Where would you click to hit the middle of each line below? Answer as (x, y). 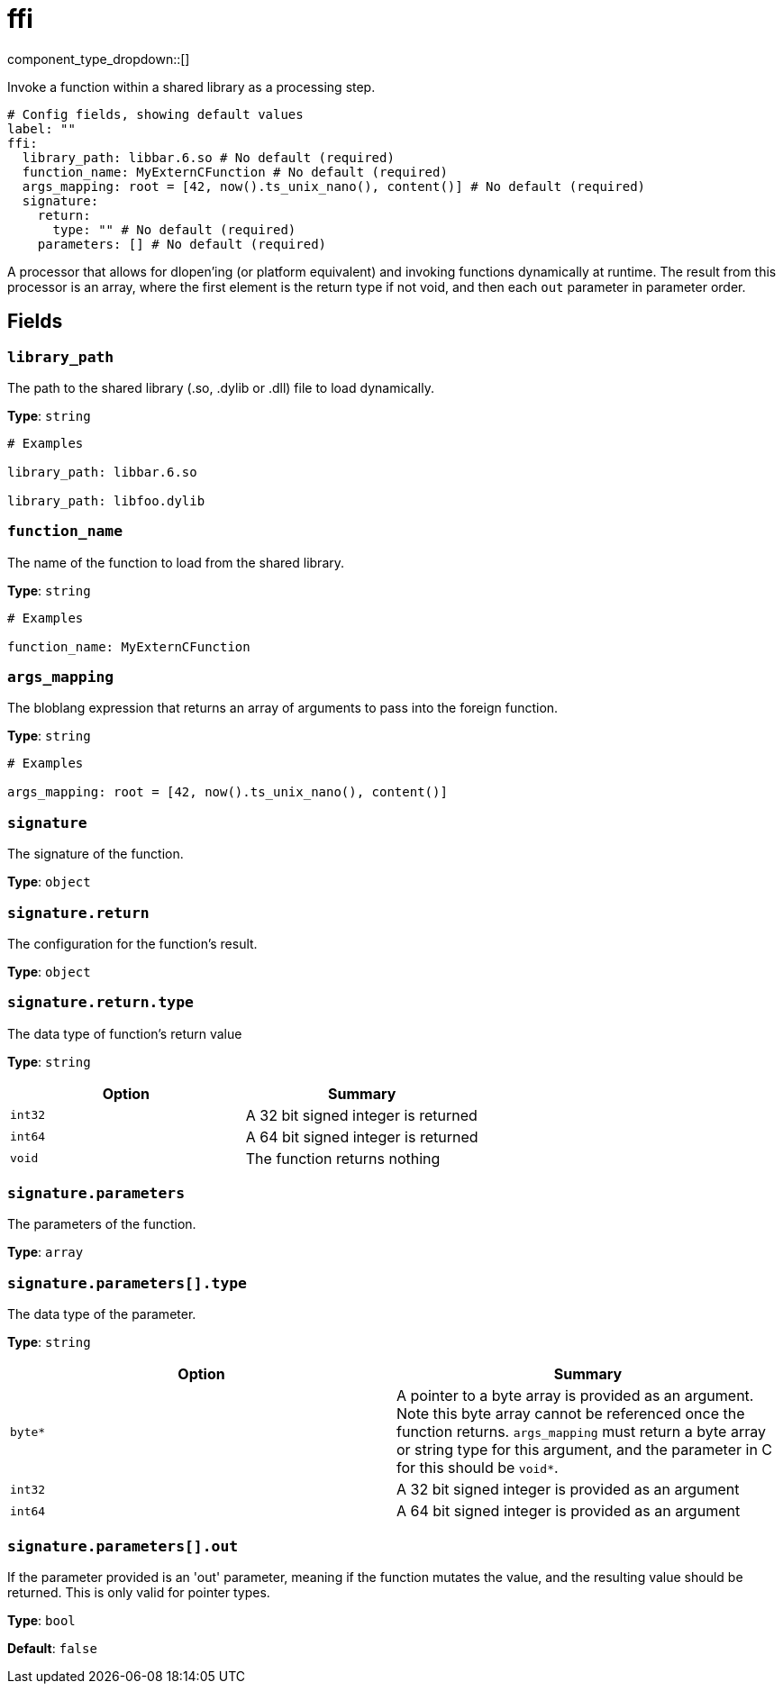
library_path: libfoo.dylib (106, 500)
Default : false (52, 1648)
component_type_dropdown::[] (99, 59)
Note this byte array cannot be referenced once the (571, 1414)
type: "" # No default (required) (174, 229)
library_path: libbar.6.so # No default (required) (208, 157)
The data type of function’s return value (125, 1033)
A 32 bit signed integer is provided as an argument (568, 1490)
